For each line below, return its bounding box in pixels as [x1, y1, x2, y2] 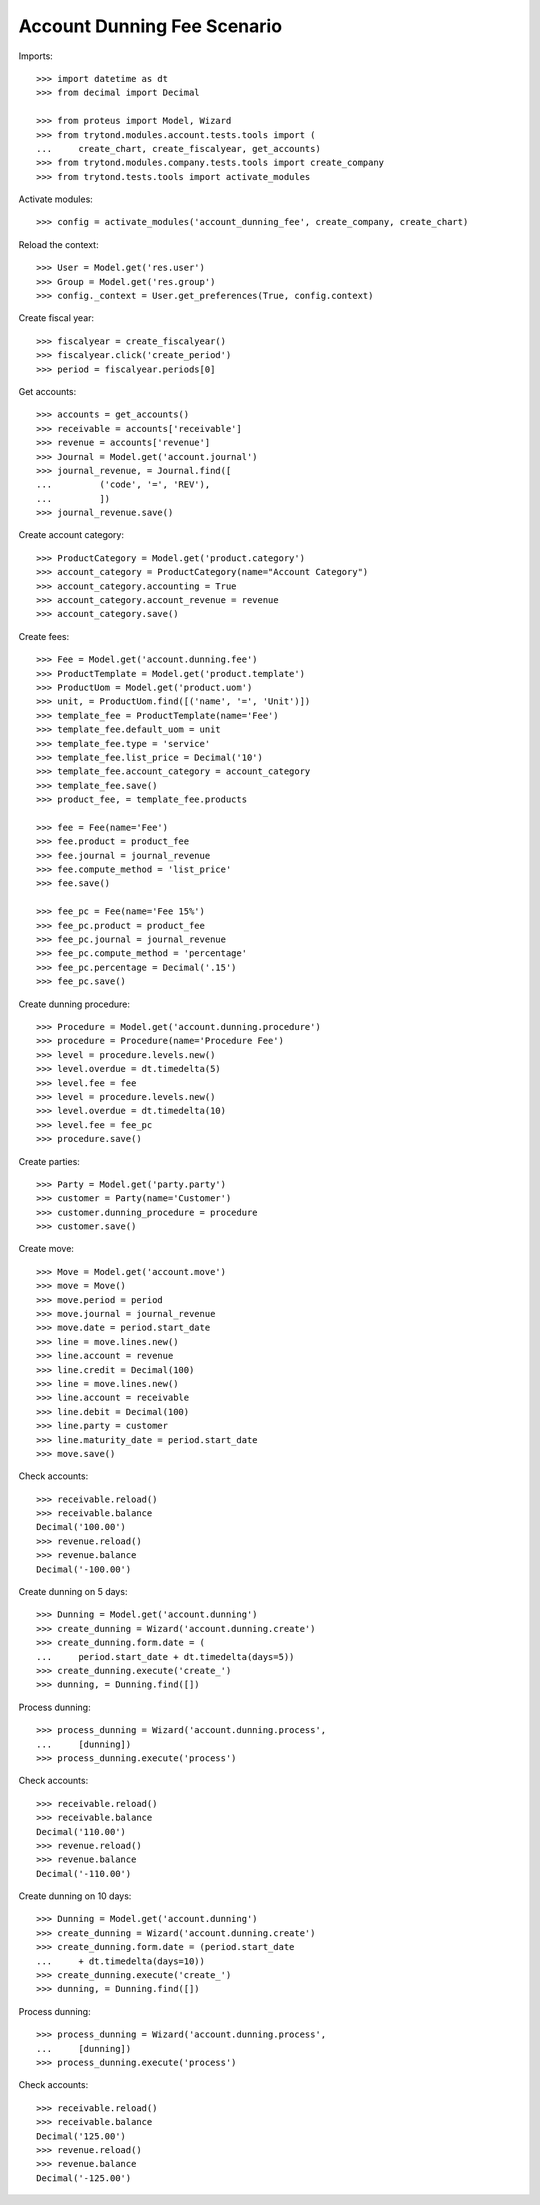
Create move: [18, 1243, 75, 1255]
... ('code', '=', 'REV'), [36, 479, 211, 490]
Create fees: [18, 630, 70, 642]
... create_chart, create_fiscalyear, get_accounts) [36, 143, 322, 154]
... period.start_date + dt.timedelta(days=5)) [36, 1651, 295, 1662]
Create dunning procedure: [18, 998, 130, 1010]
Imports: [18, 50, 54, 62]
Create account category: [18, 529, 125, 541]
